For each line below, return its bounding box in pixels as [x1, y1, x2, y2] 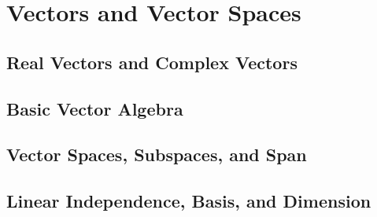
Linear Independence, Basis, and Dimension [6, 189, 371, 213]
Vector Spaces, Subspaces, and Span [6, 142, 307, 167]
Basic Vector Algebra [6, 96, 183, 120]
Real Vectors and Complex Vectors [6, 50, 298, 74]
